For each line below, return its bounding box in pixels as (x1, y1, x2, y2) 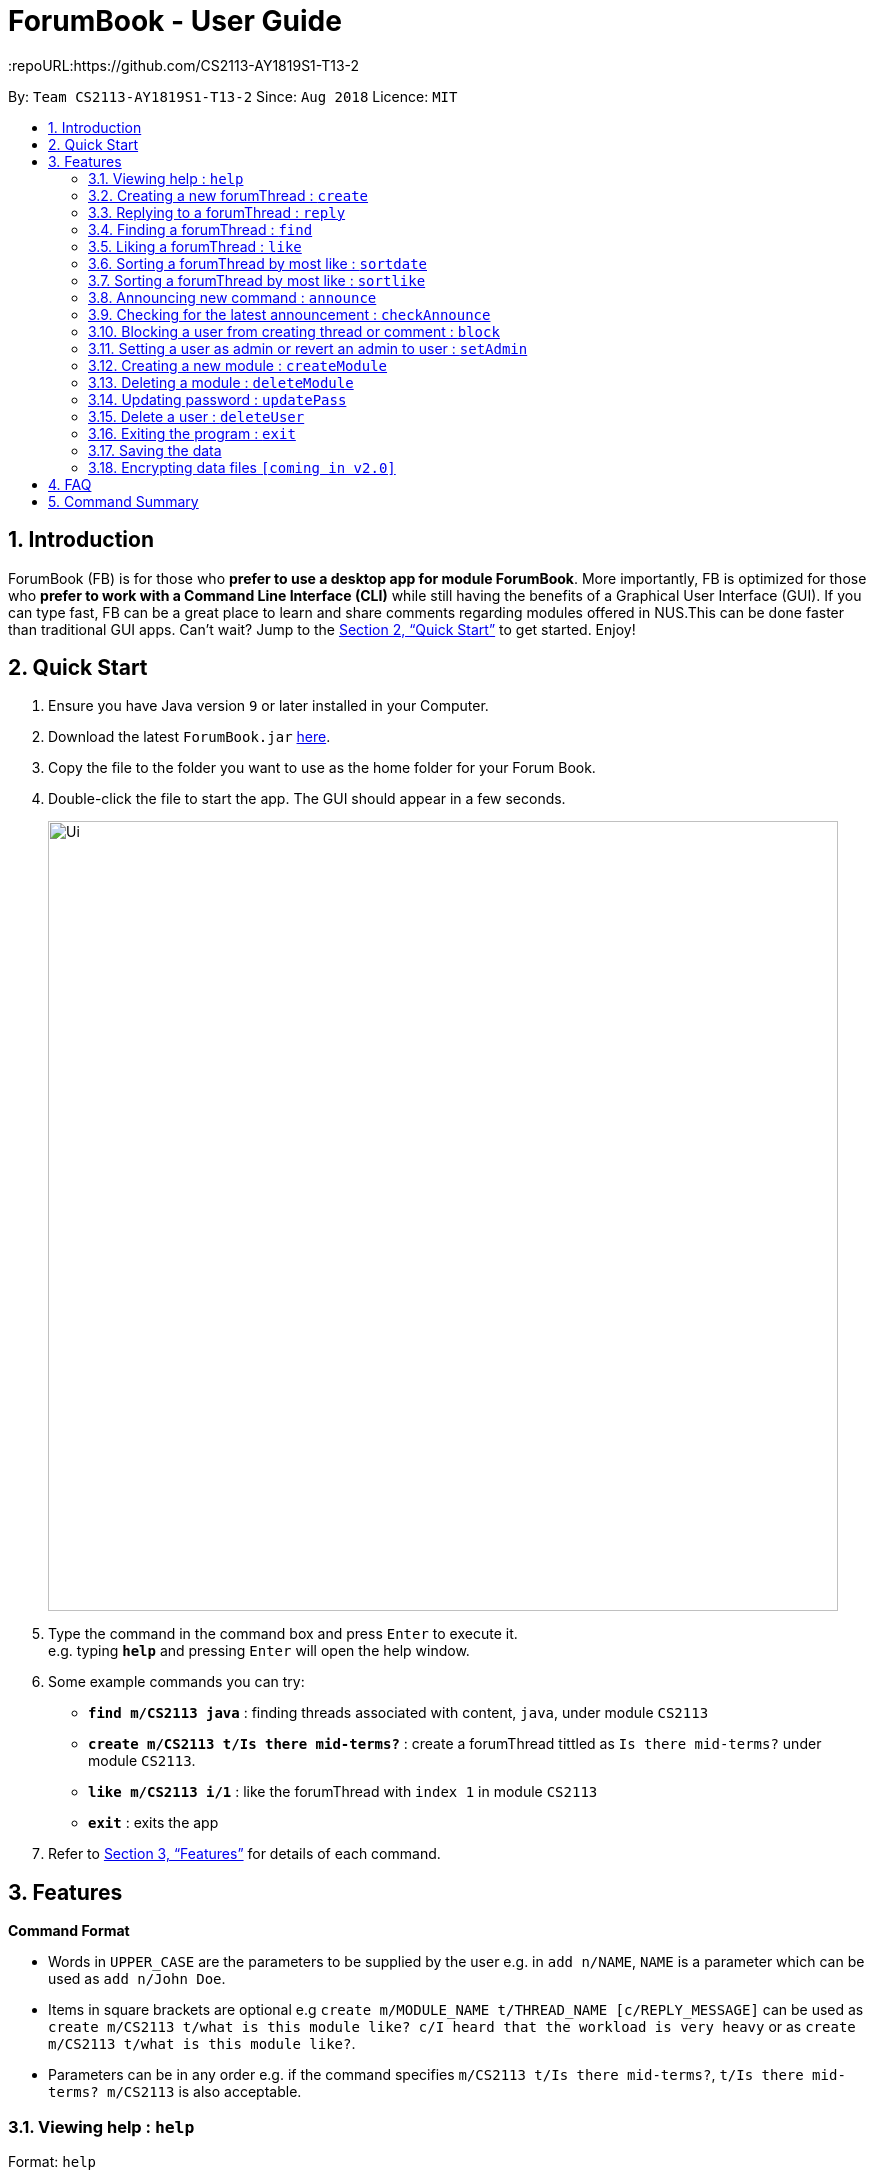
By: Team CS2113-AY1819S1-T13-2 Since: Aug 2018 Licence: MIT (8, 87, 458, 105)
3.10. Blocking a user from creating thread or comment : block (88, 322, 500, 340)
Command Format (8, 1922, 130, 1940)
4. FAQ (48, 475, 92, 493)
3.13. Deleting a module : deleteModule (88, 373, 354, 391)
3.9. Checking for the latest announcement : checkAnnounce (88, 305, 491, 323)
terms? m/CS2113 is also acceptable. (48, 2083, 302, 2101)
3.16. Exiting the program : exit (88, 424, 296, 442)
